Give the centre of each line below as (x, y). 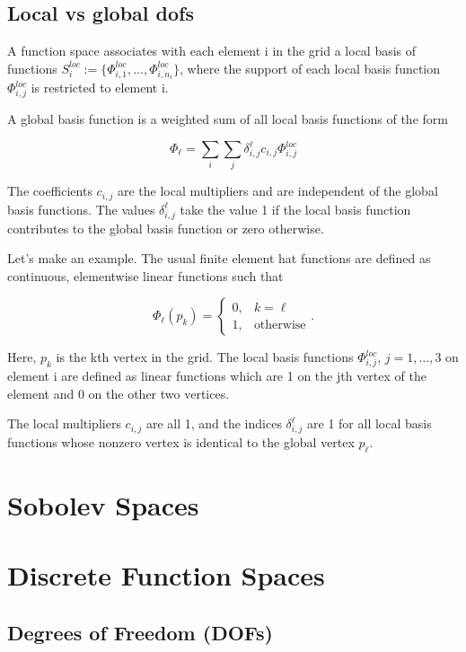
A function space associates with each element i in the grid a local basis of (212, 51)
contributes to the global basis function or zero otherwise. (166, 228)
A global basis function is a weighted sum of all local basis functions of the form (228, 118)
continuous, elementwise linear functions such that (145, 275)
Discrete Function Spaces (166, 575)
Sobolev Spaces (103, 505)
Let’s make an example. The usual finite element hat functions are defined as (219, 258)
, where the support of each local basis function (310, 68)
